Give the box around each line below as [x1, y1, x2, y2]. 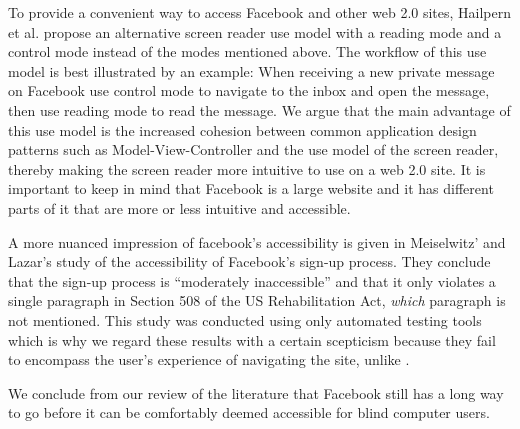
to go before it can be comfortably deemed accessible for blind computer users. [8, 402, 490, 423]
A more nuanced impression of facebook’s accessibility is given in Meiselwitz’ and [8, 231, 506, 252]
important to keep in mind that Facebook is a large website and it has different [8, 178, 494, 199]
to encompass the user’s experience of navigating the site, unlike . [8, 349, 410, 370]
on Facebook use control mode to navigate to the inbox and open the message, [8, 80, 490, 101]
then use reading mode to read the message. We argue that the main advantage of [8, 99, 511, 120]
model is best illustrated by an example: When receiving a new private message [8, 60, 495, 81]
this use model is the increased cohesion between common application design [8, 119, 477, 140]
